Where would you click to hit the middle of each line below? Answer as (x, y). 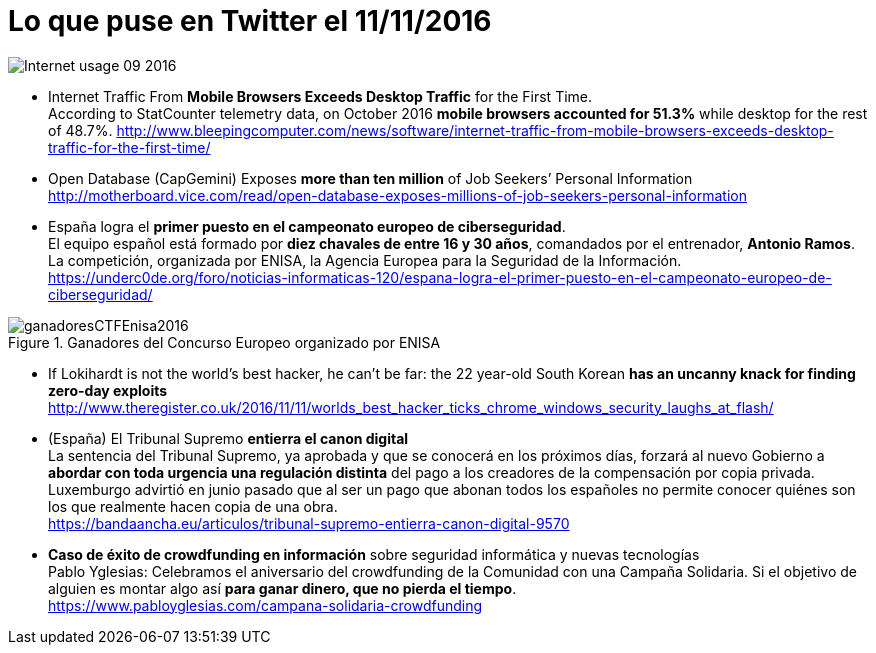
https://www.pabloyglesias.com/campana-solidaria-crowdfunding (265, 605)
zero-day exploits (108, 390)
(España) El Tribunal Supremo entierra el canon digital (228, 438)
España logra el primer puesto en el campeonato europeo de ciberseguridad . (307, 226)
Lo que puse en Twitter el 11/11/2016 (250, 21)
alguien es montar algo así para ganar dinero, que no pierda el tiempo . (282, 588)
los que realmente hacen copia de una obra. (193, 506)
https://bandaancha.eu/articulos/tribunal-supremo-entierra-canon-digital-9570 (309, 523)
